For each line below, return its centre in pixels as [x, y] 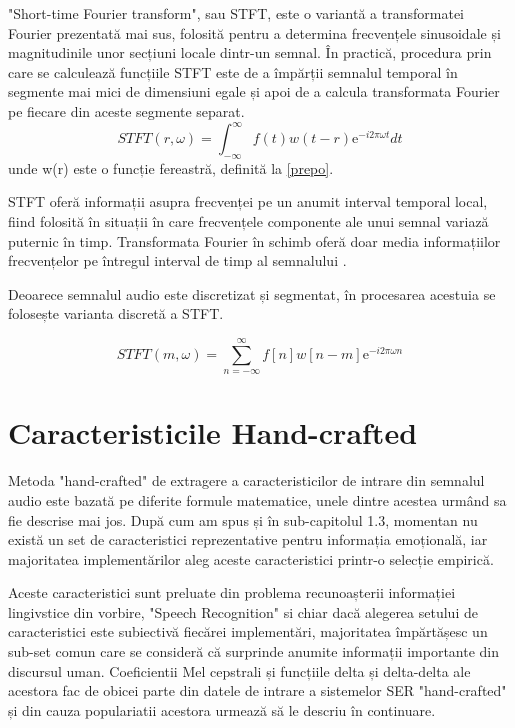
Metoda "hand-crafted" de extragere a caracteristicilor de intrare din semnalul [246, 480]
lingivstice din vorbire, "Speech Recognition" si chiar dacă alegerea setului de [243, 611]
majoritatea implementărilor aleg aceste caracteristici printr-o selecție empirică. [251, 558]
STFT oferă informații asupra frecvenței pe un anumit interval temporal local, [248, 201]
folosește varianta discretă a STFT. [116, 313]
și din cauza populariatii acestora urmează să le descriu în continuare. [222, 709]
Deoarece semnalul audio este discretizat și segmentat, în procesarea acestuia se [252, 293]
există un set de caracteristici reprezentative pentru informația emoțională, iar [248, 539]
